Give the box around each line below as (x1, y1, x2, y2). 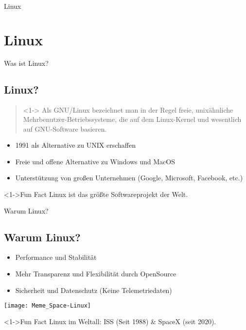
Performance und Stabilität (15, 252, 97, 262)
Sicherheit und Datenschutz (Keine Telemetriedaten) (15, 285, 172, 295)
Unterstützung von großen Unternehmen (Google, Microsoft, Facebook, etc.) (15, 173, 243, 183)
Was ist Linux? (4, 58, 49, 68)
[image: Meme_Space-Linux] (4, 302, 91, 310)
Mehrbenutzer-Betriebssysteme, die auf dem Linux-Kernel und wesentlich (23, 114, 242, 124)
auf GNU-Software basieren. (23, 123, 107, 134)
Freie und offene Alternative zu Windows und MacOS (15, 156, 175, 166)
